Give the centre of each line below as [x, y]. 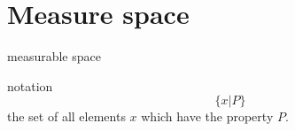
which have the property [207, 116]
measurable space [54, 56]
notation [30, 85]
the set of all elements [66, 116]
